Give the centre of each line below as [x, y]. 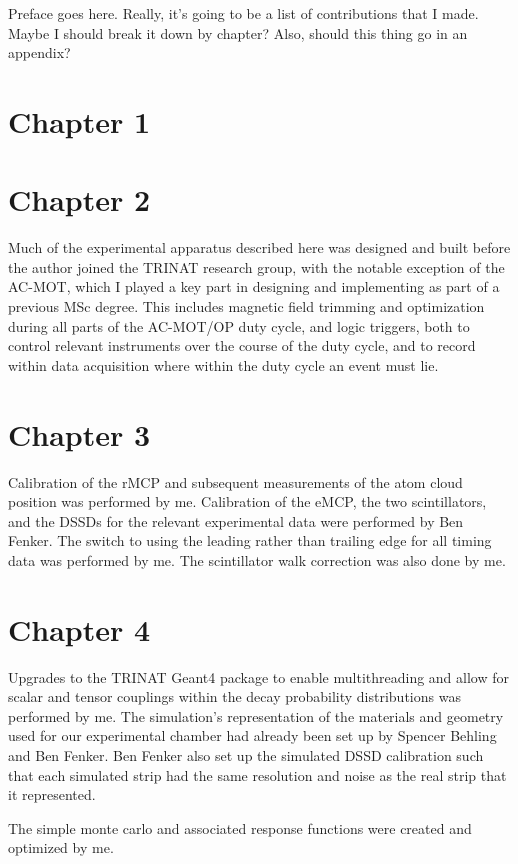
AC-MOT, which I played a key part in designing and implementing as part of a [254, 286]
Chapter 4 [79, 628]
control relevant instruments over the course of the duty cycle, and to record [242, 345]
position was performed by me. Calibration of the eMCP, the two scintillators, [247, 501]
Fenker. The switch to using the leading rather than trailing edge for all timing [250, 540]
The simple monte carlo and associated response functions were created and [240, 827]
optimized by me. [61, 847]
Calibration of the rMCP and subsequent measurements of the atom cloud [235, 481]
